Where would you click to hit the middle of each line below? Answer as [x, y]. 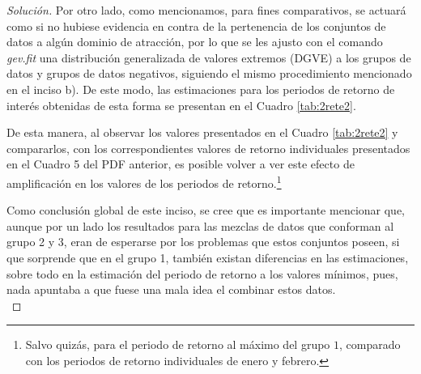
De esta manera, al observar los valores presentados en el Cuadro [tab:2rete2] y [202, 132]
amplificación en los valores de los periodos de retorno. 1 [144, 181]
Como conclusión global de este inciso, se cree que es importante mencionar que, [206, 210]
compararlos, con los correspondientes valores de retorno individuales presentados [208, 148]
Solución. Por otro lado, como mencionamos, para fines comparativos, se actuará [206, 10]
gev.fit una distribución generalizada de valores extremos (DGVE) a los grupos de [209, 57]
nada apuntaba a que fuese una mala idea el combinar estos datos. [171, 289]
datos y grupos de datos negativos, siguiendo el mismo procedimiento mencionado [209, 73]
